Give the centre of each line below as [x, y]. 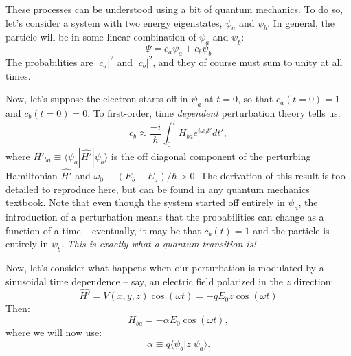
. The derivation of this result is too [270, 176]
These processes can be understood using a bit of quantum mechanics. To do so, [174, 9]
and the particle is [291, 230]
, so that [255, 99]
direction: [314, 281]
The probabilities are [49, 62]
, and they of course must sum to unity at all [248, 62]
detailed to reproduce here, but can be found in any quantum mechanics [158, 189]
